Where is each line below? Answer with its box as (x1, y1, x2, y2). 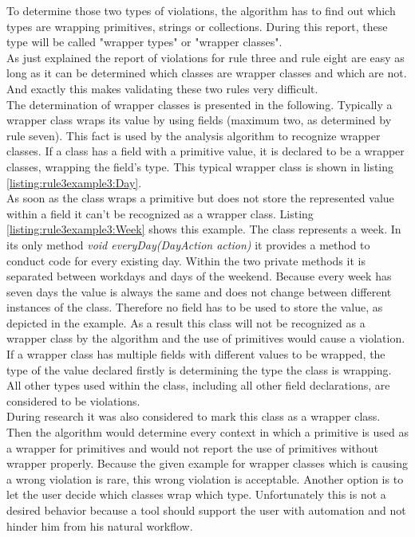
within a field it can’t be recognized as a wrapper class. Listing (6, 205, 314, 221)
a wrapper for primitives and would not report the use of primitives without (6, 439, 379, 456)
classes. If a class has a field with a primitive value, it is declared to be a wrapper (6, 143, 405, 159)
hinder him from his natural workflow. (6, 517, 193, 534)
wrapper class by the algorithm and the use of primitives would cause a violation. (6, 330, 405, 347)
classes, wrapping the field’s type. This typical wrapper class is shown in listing (6, 158, 394, 174)
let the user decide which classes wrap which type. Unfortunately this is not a (6, 486, 386, 503)
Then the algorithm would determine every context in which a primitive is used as (6, 424, 409, 441)
